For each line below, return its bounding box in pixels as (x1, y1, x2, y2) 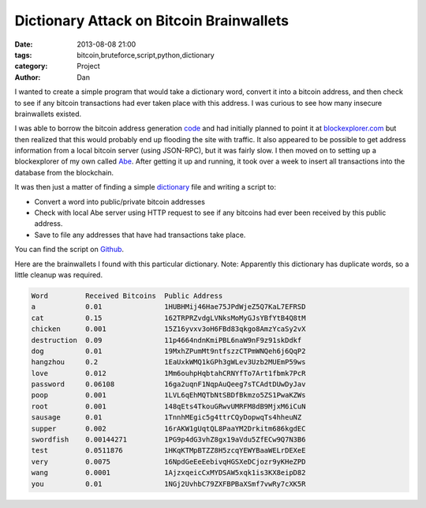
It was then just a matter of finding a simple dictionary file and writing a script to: (14, 183, 276, 192)
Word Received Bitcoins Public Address (31, 291, 223, 300)
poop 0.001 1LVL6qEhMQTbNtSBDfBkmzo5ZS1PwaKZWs (31, 391, 306, 400)
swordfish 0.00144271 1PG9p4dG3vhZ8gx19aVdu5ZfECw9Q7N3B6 (31, 435, 306, 444)
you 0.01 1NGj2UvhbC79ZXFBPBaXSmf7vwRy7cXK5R (31, 479, 306, 488)
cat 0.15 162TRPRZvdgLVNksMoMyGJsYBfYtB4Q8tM (31, 313, 306, 322)
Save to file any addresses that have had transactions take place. (34, 230, 246, 239)
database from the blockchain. (14, 167, 114, 177)
